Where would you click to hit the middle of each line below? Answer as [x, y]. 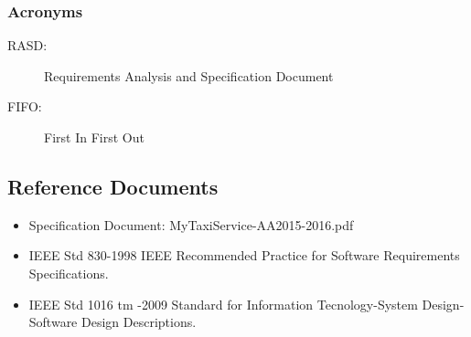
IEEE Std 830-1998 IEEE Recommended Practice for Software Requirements [244, 255]
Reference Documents [113, 186]
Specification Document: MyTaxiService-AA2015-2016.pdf [191, 224]
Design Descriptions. [139, 322]
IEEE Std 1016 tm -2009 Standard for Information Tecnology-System [223, 304]
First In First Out [94, 137]
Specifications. [69, 273]
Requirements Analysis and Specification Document [189, 75]
